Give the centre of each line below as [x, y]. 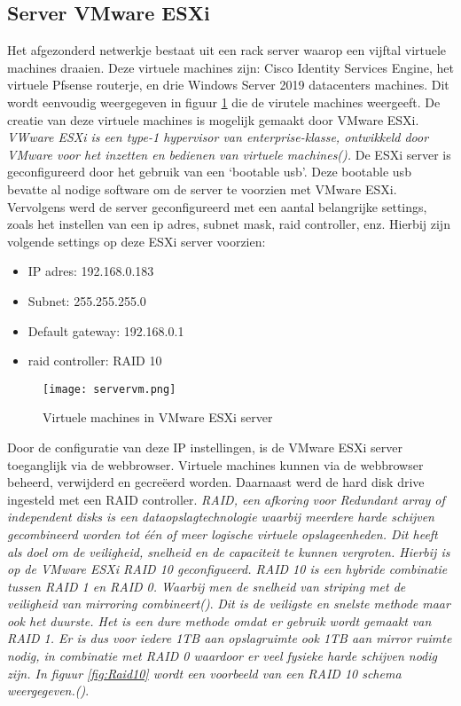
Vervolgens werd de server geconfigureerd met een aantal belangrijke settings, [217, 206]
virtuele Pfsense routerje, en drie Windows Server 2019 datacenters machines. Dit [228, 85]
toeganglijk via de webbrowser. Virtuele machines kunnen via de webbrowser [215, 464]
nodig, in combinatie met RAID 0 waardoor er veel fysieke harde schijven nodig [222, 656]
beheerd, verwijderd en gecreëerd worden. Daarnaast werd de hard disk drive [216, 482]
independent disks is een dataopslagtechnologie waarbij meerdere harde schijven [221, 517]
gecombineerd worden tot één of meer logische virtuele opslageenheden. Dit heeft [223, 533]
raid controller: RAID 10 [95, 361]
